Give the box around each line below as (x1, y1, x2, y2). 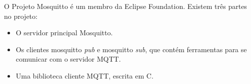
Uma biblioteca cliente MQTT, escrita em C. (15, 70, 153, 81)
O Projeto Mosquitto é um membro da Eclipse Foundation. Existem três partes (4, 1, 247, 11)
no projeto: (4, 10, 37, 21)
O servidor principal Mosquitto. (15, 27, 113, 38)
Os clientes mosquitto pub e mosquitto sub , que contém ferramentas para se (15, 44, 247, 54)
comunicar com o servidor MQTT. (15, 54, 121, 64)
